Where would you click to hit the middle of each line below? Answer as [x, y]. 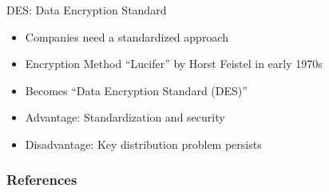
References [42, 180]
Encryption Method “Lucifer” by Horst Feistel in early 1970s [174, 64]
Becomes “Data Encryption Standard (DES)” [136, 90]
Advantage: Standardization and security [125, 117]
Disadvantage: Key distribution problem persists [143, 144]
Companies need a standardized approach [127, 36]
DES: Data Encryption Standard [87, 10]
